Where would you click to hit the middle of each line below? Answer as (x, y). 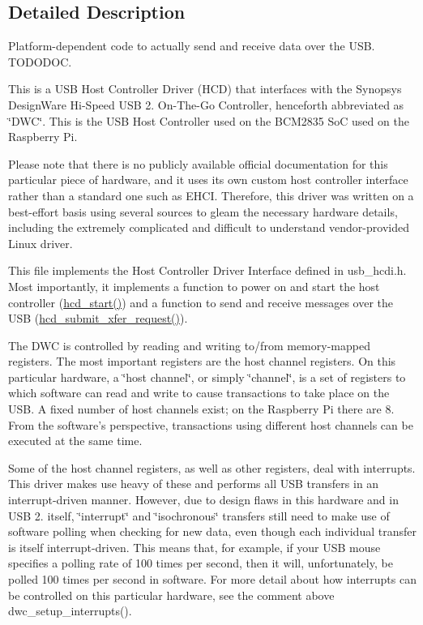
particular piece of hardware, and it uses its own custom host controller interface (208, 180)
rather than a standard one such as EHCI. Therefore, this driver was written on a (211, 195)
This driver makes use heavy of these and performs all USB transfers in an (194, 484)
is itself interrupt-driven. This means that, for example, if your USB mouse (194, 547)
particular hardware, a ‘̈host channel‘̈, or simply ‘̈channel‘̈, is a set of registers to (207, 377)
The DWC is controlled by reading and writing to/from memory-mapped (189, 345)
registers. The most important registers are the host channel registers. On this (202, 361)
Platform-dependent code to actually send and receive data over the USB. (192, 46)
